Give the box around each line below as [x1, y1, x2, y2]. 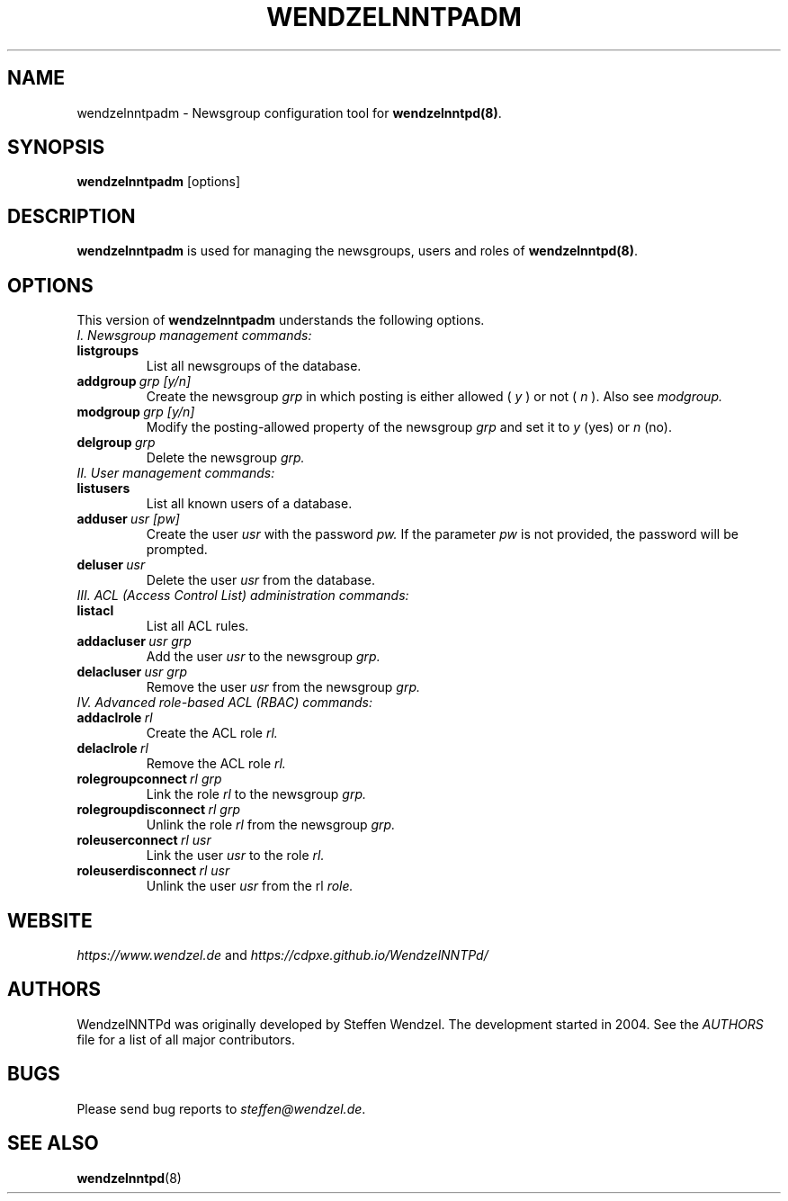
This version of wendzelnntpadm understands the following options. [76, 312, 485, 328]
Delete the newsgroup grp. [146, 450, 305, 466]
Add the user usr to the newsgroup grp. [146, 649, 381, 665]
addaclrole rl [76, 710, 153, 726]
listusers [76, 480, 130, 497]
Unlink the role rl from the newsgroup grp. [146, 817, 396, 833]
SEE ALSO [7, 1132, 99, 1155]
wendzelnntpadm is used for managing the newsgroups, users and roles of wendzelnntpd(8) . [76, 243, 639, 259]
